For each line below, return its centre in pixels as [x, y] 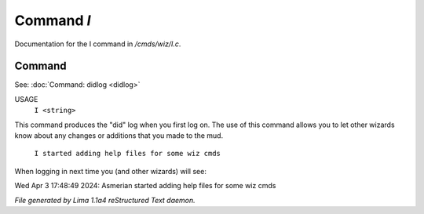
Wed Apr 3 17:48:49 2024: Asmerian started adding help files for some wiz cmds [145, 186]
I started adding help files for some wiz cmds [128, 154]
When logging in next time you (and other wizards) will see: [111, 171]
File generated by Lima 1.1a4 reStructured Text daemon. [105, 200]
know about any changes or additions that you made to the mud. [119, 136]
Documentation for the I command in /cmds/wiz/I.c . [98, 44]
